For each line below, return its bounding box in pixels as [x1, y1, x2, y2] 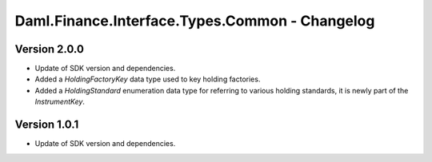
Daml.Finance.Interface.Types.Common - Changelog [14, 12, 375, 30]
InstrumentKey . [34, 97, 86, 107]
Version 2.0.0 [14, 42, 84, 56]
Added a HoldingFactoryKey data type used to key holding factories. [34, 74, 261, 84]
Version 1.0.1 [14, 118, 79, 132]
